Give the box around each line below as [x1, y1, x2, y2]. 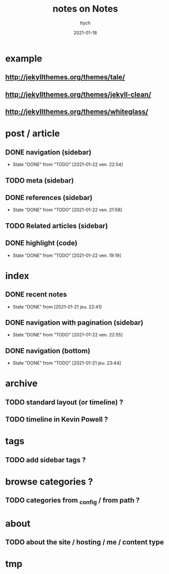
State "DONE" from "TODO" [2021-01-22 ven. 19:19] [12, 252, 122, 258]
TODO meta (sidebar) [5, 176, 74, 185]
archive [5, 378, 38, 389]
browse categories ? [5, 476, 93, 487]
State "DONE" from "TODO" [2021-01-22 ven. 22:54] [12, 161, 123, 167]
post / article [5, 128, 60, 140]
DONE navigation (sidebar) [5, 148, 92, 156]
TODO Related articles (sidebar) [5, 221, 108, 230]
